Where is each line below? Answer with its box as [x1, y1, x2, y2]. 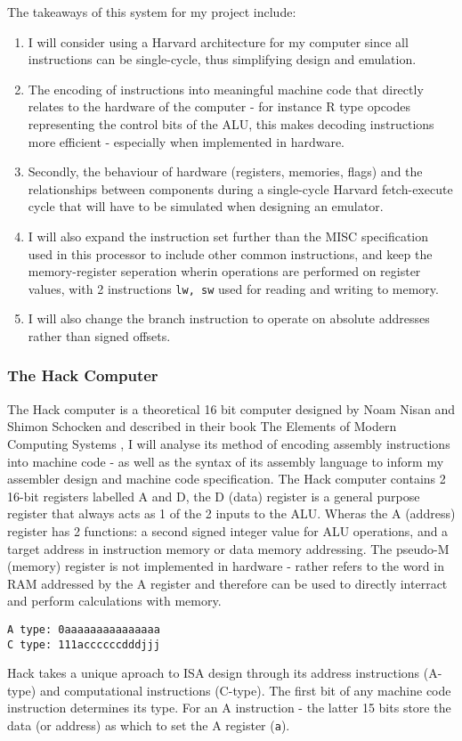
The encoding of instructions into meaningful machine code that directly [28, 79, 424, 98]
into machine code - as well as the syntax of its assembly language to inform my [7, 452, 444, 470]
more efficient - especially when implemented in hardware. [28, 132, 345, 151]
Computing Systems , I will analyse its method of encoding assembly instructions [7, 434, 450, 452]
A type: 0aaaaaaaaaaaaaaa [7, 623, 160, 636]
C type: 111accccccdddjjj [7, 638, 160, 651]
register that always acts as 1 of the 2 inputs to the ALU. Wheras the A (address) [7, 504, 456, 523]
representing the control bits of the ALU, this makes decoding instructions [28, 114, 434, 133]
